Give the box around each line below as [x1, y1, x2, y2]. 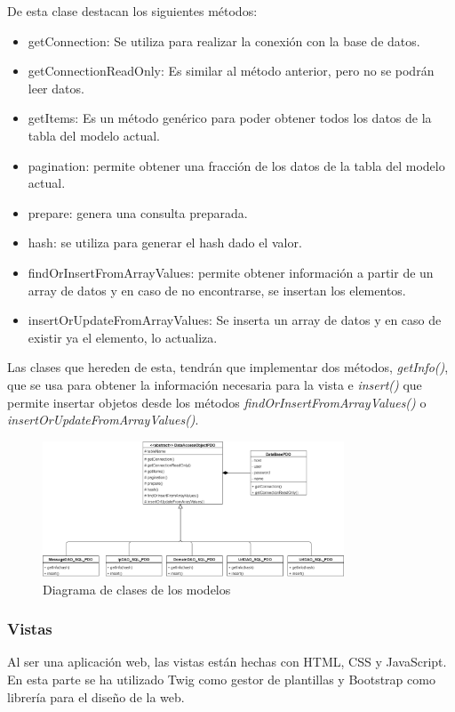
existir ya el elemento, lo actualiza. [28, 328, 218, 346]
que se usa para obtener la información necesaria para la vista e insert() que [7, 375, 422, 393]
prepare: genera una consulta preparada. [28, 203, 248, 222]
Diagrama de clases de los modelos [43, 579, 231, 598]
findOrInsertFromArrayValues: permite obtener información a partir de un [28, 263, 434, 281]
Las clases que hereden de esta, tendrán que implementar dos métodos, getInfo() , [7, 358, 449, 376]
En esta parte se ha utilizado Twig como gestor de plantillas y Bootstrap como [7, 670, 435, 689]
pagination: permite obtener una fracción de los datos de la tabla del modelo [28, 156, 445, 174]
